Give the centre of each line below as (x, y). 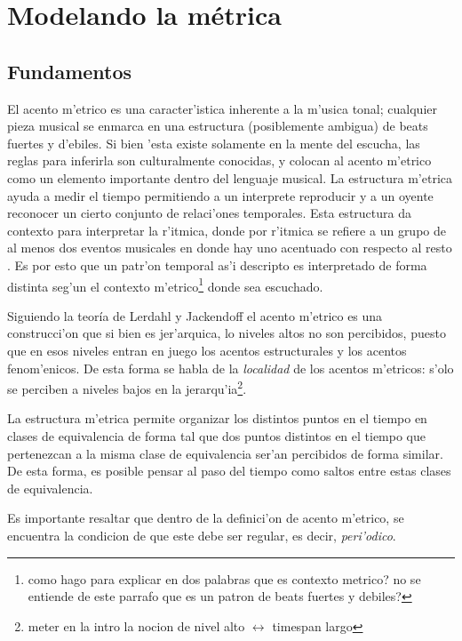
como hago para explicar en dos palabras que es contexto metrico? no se (224, 578)
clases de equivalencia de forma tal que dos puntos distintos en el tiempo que (217, 435)
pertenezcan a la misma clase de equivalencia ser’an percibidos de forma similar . (225, 453)
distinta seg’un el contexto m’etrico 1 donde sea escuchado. (165, 284)
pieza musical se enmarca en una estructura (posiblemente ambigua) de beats (218, 126)
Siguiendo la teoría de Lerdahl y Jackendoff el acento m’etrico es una (195, 315)
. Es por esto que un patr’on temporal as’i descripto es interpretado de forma (217, 264)
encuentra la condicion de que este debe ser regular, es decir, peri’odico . (202, 535)
